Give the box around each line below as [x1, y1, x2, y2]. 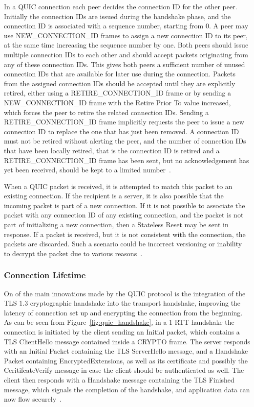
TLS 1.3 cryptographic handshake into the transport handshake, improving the [4, 298, 241, 308]
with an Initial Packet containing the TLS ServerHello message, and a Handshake [4, 346, 248, 356]
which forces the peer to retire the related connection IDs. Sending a [4, 107, 209, 117]
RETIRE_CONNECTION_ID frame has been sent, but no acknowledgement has [4, 155, 249, 165]
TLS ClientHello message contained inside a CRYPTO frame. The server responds [4, 336, 250, 346]
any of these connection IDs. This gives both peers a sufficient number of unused [4, 59, 245, 69]
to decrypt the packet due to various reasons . [4, 248, 143, 258]
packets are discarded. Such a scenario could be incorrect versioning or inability [4, 239, 242, 249]
